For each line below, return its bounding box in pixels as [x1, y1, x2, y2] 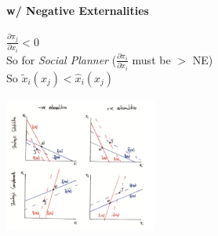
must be [132, 51, 171, 67]
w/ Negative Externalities [6, 2, 149, 18]
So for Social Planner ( [6, 51, 117, 67]
